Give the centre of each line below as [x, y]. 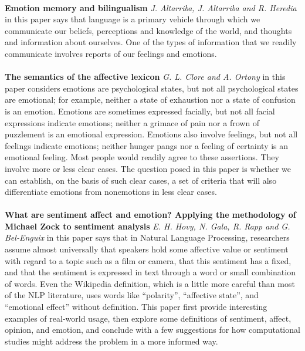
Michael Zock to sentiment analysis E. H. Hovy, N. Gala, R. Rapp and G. [148, 226]
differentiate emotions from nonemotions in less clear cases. [111, 192]
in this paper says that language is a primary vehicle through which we [133, 19]
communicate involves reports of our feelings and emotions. [111, 53]
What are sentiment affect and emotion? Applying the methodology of [150, 215]
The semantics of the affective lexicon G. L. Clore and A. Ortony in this [145, 77]
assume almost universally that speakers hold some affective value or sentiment [147, 249]
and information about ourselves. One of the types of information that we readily [151, 42]
